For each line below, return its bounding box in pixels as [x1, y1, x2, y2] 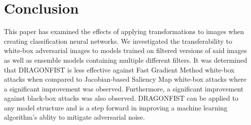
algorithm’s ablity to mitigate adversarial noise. [4, 112, 145, 122]
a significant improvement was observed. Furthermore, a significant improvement [4, 83, 244, 93]
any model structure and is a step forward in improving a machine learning [4, 102, 228, 112]
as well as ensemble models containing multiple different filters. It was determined [4, 54, 248, 65]
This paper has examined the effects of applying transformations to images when [4, 26, 244, 36]
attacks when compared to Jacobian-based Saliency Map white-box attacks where [4, 74, 247, 84]
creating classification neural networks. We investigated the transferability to [4, 36, 232, 46]
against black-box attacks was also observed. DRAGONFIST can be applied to [4, 93, 238, 103]
